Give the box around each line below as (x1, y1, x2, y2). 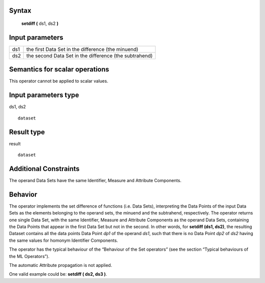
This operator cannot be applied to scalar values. (9, 78, 108, 84)
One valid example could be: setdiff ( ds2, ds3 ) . (9, 271, 107, 277)
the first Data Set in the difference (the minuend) (26, 46, 138, 52)
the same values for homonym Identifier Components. (9, 237, 118, 243)
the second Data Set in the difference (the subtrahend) (26, 52, 153, 59)
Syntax (9, 6, 31, 15)
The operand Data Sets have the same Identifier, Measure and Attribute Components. (9, 177, 182, 183)
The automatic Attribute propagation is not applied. (9, 262, 112, 268)
